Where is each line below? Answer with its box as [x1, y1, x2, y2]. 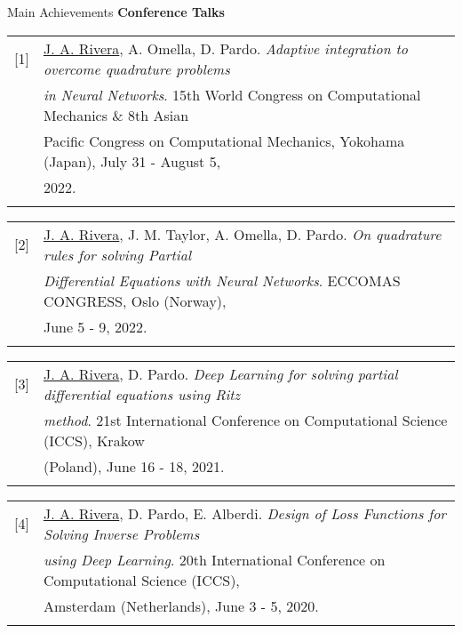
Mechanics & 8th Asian [43, 104, 189, 125]
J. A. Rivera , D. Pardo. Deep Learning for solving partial [43, 363, 398, 384]
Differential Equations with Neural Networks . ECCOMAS [43, 269, 401, 291]
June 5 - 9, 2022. [43, 316, 147, 337]
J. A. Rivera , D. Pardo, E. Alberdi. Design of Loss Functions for [43, 502, 447, 524]
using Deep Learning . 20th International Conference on [43, 549, 386, 570]
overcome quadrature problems [43, 58, 230, 79]
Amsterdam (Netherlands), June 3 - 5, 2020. [43, 595, 319, 616]
